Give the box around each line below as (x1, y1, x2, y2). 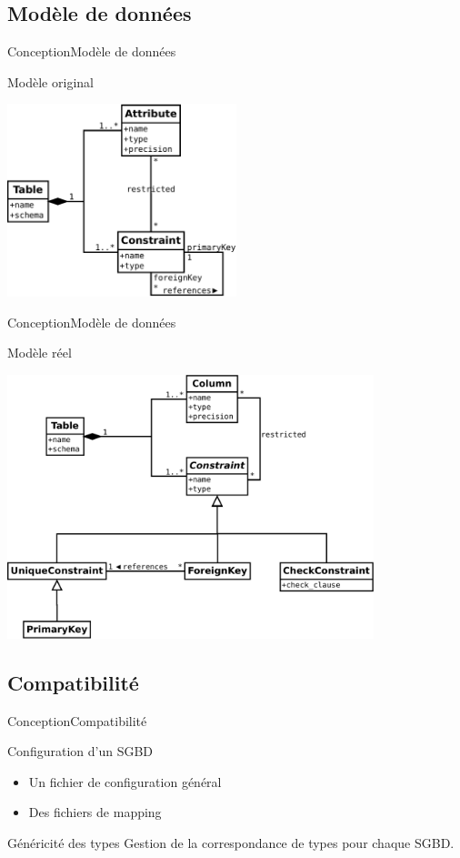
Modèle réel (7, 343, 72, 362)
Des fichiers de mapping (28, 802, 162, 822)
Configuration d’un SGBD (7, 742, 154, 761)
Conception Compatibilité (7, 711, 147, 730)
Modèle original (7, 72, 94, 91)
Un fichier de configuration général (28, 772, 222, 791)
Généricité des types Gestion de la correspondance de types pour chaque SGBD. (7, 833, 455, 852)
